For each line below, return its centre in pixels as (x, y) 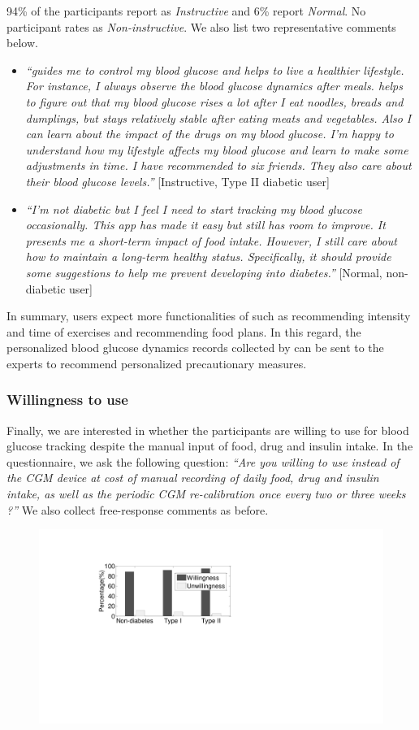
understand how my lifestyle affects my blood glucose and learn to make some (217, 149)
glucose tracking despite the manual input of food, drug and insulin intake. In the (210, 446)
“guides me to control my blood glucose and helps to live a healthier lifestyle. (215, 70)
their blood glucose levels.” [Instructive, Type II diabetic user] (177, 181)
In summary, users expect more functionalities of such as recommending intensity (209, 316)
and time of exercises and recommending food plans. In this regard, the (184, 331)
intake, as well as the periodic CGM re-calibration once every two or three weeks (206, 494)
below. (22, 43)
